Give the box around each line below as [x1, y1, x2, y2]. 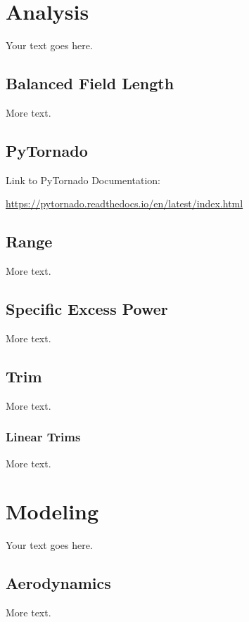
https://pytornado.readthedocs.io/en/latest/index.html [6, 196, 243, 211]
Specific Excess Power [6, 298, 168, 320]
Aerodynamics [6, 572, 111, 594]
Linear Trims [6, 428, 81, 446]
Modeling [6, 497, 99, 526]
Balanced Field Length [6, 72, 174, 94]
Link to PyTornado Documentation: [6, 172, 160, 187]
